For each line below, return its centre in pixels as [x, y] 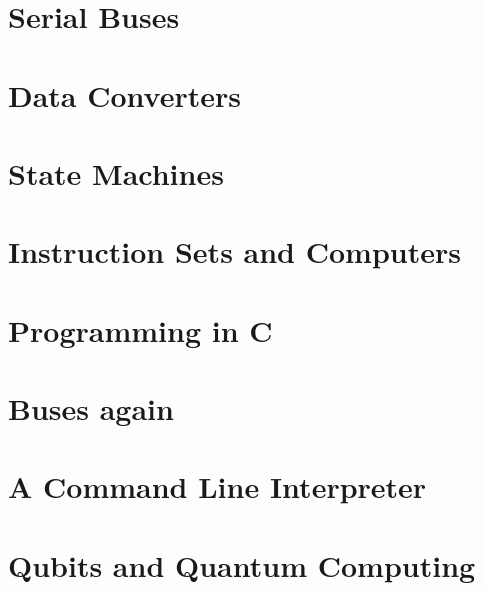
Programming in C [140, 329]
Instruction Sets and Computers [234, 251]
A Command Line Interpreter [217, 486]
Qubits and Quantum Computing [242, 564]
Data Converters [124, 94]
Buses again [91, 408]
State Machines [116, 172]
